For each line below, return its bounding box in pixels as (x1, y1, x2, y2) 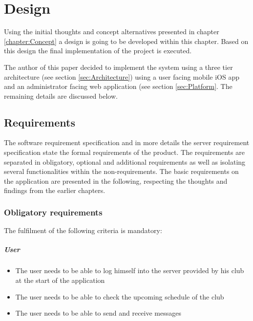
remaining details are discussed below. (4, 90, 118, 101)
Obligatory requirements (4, 206, 103, 218)
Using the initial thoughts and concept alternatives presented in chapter (4, 26, 219, 37)
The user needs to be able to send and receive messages (15, 308, 181, 318)
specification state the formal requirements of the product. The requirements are (4, 147, 245, 157)
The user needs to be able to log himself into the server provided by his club (15, 265, 244, 276)
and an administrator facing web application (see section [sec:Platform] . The (4, 81, 232, 91)
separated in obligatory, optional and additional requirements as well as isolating (4, 156, 246, 167)
